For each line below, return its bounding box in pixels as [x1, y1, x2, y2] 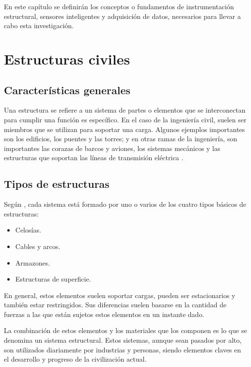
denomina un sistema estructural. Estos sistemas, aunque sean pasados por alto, [4, 335, 242, 345]
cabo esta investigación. [4, 20, 74, 31]
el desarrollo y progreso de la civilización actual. [4, 354, 147, 364]
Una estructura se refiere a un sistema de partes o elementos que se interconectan [4, 105, 246, 115]
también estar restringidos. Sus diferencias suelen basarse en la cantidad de [4, 300, 227, 310]
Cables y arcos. [15, 241, 61, 251]
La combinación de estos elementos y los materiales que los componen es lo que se [4, 325, 247, 335]
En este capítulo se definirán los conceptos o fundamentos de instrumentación [4, 1, 234, 11]
